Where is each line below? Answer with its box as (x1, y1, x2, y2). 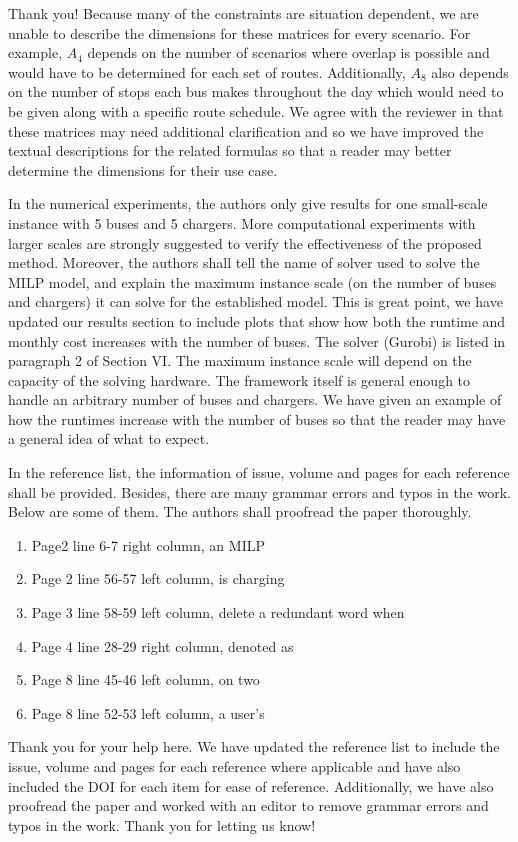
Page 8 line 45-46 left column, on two (31, 669, 260, 690)
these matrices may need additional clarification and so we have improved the (8, 120, 484, 141)
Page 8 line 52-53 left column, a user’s (31, 702, 265, 723)
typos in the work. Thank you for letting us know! (8, 814, 316, 835)
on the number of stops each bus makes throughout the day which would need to (8, 81, 504, 102)
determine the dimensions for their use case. (8, 159, 278, 180)
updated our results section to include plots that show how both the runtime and (8, 310, 506, 331)
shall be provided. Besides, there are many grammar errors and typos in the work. (8, 481, 511, 502)
